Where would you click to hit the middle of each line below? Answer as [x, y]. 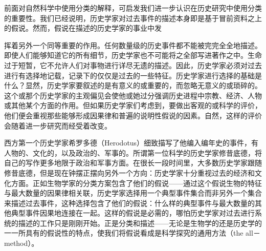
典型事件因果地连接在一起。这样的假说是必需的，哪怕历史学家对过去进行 [133, 213]
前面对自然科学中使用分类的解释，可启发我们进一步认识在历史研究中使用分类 [133, 8]
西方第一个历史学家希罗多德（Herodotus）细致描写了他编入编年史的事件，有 [131, 143]
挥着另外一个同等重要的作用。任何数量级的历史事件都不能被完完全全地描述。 [133, 45]
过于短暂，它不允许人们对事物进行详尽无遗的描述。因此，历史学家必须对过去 [133, 65]
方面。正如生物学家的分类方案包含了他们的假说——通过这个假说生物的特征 [136, 183]
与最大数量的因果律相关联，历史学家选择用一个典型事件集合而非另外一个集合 [133, 193]
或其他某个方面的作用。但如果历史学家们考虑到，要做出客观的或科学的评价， [133, 105]
